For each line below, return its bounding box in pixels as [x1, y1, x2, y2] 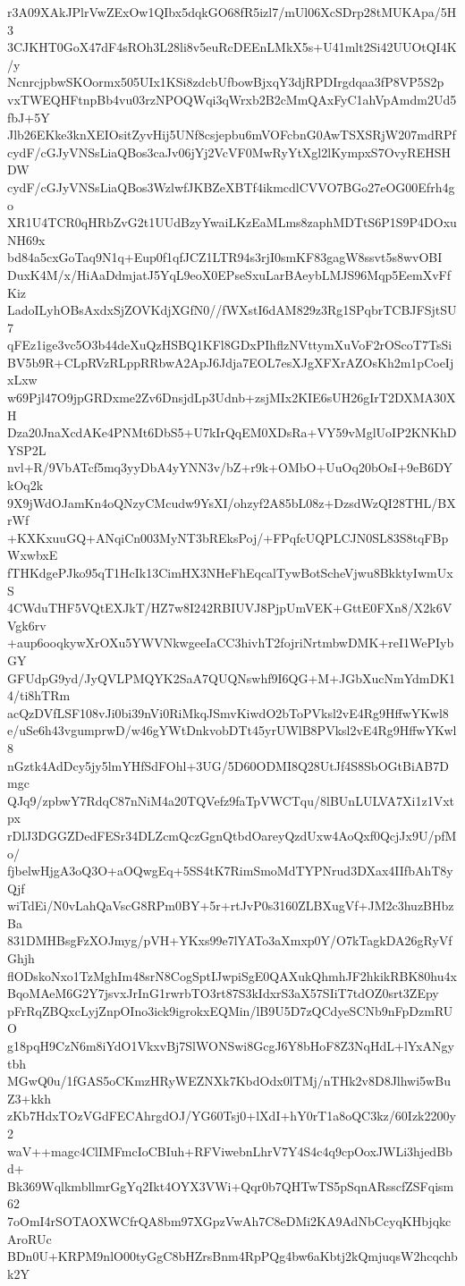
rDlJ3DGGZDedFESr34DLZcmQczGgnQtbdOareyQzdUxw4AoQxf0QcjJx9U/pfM [7, 825, 457, 844]
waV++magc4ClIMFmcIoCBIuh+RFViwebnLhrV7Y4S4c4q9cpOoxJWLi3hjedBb [7, 1141, 452, 1160]
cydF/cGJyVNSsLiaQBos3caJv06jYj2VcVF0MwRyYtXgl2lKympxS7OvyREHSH [7, 142, 451, 161]
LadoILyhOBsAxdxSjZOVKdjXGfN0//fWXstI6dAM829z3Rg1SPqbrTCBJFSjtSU [7, 300, 457, 319]
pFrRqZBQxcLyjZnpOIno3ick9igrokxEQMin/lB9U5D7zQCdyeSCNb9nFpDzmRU [7, 1001, 453, 1019]
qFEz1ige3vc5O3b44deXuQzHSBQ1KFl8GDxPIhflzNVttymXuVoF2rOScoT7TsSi [7, 335, 452, 354]
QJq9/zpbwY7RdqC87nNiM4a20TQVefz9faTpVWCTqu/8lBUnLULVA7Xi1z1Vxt [7, 791, 454, 809]
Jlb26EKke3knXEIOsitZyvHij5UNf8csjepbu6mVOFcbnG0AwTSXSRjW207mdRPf [7, 125, 456, 144]
